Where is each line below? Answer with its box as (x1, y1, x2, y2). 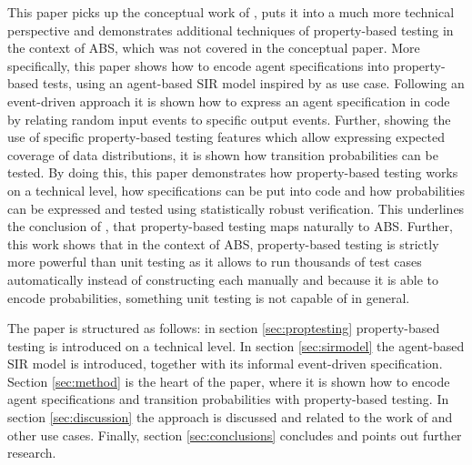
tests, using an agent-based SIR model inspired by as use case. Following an (42, 74, 465, 93)
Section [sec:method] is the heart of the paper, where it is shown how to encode (7, 371, 450, 390)
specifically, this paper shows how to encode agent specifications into (7, 56, 389, 75)
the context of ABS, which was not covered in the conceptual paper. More (7, 38, 420, 57)
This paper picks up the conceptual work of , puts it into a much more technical (7, 3, 455, 21)
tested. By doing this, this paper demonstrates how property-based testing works (7, 163, 458, 182)
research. (7, 443, 56, 462)
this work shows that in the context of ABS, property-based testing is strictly (7, 234, 439, 253)
